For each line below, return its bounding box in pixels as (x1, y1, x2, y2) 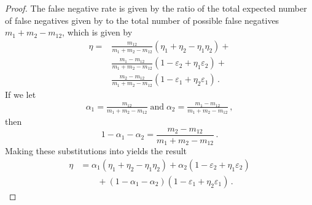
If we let (5, 88, 36, 100)
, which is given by (62, 26, 133, 39)
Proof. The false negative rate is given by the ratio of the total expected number (5, 2, 307, 14)
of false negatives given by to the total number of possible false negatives (5, 13, 279, 26)
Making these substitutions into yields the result (5, 144, 187, 157)
